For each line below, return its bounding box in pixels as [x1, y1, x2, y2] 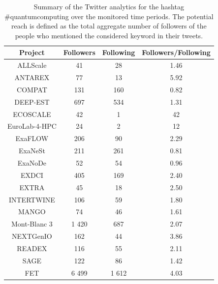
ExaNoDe [17, 157, 47, 168]
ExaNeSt [18, 145, 45, 156]
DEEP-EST [14, 96, 50, 107]
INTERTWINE [8, 194, 55, 204]
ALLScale [17, 60, 47, 70]
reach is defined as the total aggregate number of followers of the [11, 21, 207, 31]
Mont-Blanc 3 [11, 219, 53, 229]
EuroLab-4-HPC [7, 121, 57, 131]
